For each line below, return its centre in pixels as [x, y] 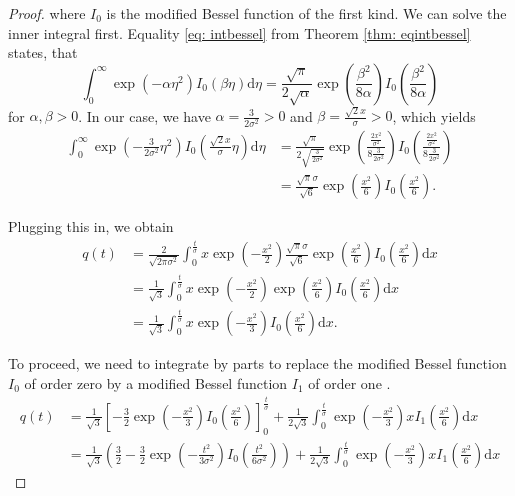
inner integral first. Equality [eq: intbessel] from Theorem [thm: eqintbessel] [239, 32]
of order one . [349, 382]
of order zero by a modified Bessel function [156, 382]
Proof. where [47, 13]
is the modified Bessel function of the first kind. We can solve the [306, 13]
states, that [43, 52]
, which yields [434, 115]
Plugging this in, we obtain [91, 226]
